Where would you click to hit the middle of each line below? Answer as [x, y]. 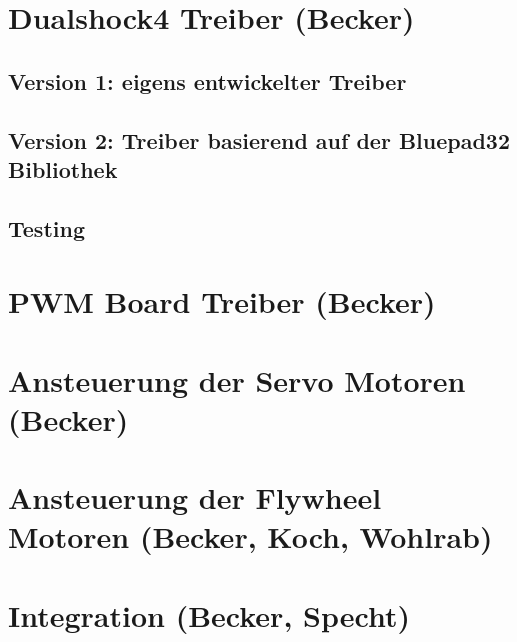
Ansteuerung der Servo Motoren [237, 379]
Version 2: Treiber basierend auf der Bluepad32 [259, 139]
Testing [46, 227]
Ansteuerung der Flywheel [195, 497]
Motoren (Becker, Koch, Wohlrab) [250, 536]
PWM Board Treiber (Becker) [222, 301]
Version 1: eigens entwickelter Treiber [207, 80]
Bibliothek [63, 168]
